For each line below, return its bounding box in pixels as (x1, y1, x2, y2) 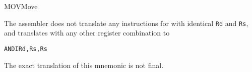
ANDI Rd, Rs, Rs (4, 45, 47, 52)
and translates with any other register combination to (4, 27, 170, 38)
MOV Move (4, 1, 38, 11)
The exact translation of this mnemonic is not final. (4, 59, 164, 70)
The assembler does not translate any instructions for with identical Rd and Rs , (4, 17, 248, 28)
